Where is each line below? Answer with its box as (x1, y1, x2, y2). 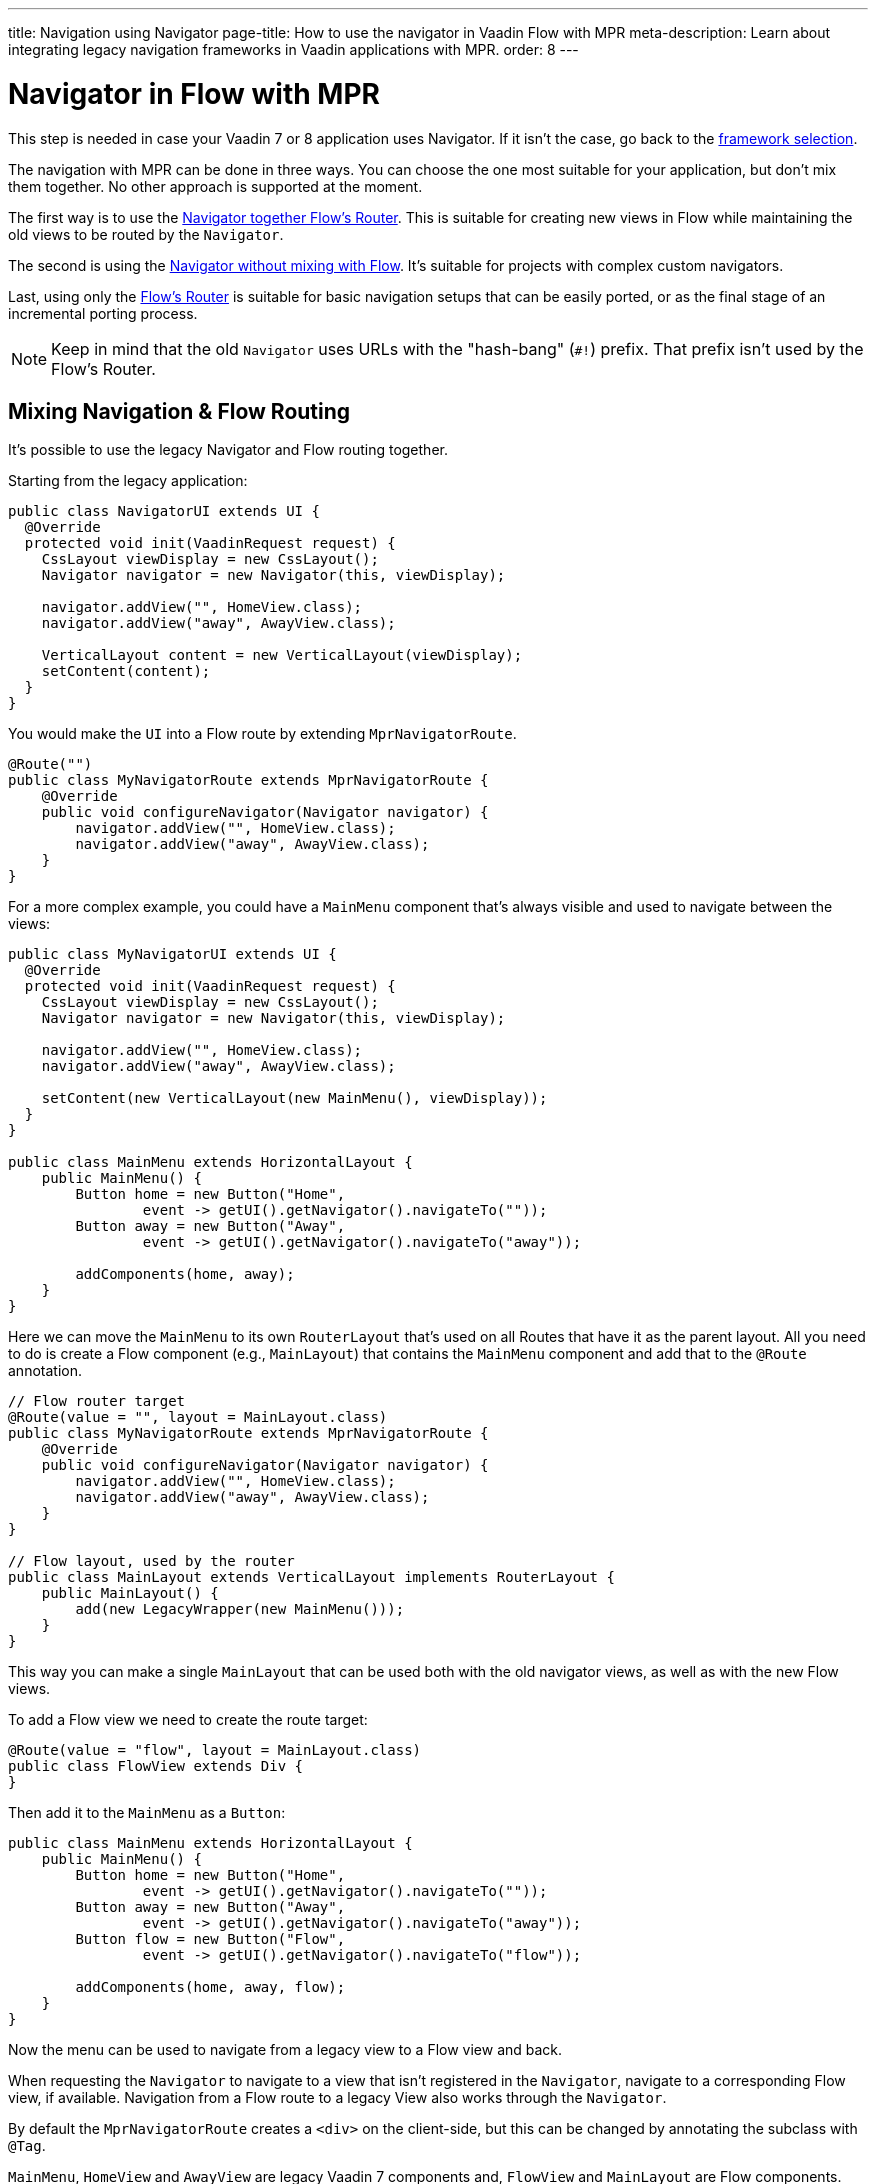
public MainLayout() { (41, 1585, 219, 1602)
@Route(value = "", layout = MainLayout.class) (8, 1409, 388, 1426)
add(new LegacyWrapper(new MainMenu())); (75, 1601, 405, 1618)
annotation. (8, 1362, 82, 1380)
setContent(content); (41, 663, 211, 680)
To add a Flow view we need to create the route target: (8, 1711, 368, 1729)
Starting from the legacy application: (8, 472, 248, 490)
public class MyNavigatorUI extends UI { (8, 946, 337, 963)
